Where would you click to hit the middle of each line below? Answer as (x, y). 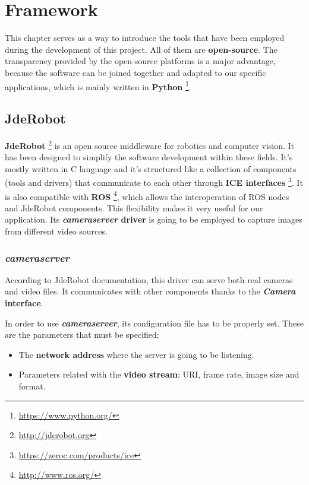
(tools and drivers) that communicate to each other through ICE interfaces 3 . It (154, 182)
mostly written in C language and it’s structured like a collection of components (151, 168)
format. (32, 386)
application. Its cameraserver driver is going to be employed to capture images (154, 219)
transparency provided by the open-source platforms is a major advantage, (140, 61)
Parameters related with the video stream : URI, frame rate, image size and (159, 374)
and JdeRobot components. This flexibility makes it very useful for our (134, 207)
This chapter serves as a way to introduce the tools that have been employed (145, 38)
